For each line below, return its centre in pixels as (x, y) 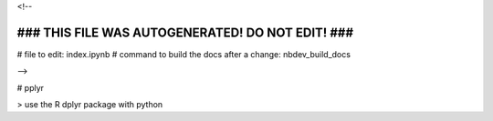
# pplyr (31, 87)
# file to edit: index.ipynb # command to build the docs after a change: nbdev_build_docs (184, 54)
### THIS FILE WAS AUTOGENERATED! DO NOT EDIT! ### (185, 32)
